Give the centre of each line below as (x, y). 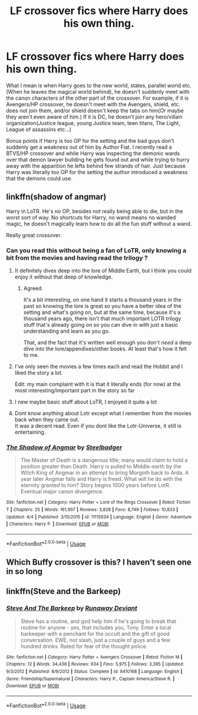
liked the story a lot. (39, 373)
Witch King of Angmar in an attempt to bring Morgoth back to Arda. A (105, 473)
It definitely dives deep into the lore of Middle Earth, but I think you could (103, 271)
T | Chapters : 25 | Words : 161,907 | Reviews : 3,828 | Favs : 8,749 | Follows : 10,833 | (92, 510)
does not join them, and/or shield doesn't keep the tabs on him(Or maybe (95, 110)
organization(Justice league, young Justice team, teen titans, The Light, (93, 123)
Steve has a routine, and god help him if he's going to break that (98, 621)
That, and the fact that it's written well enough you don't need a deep (107, 343)
